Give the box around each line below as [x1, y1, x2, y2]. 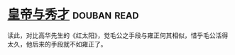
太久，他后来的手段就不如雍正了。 [7, 39, 107, 48]
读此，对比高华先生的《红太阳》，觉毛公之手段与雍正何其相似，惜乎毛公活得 [7, 31, 229, 39]
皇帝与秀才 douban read [7, 6, 139, 23]
